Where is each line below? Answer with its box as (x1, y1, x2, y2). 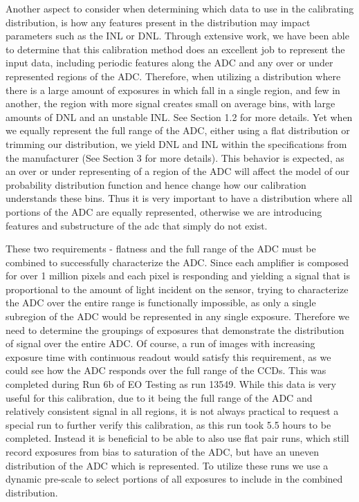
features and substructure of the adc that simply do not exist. (6, 218, 268, 232)
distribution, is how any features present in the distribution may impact (6, 15, 311, 29)
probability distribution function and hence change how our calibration (6, 177, 306, 192)
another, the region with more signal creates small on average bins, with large (6, 96, 335, 111)
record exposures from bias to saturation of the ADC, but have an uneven (6, 445, 319, 458)
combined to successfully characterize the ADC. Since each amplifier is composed (6, 254, 349, 269)
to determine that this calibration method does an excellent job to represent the (6, 41, 345, 56)
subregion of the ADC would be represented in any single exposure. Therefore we (6, 309, 349, 324)
